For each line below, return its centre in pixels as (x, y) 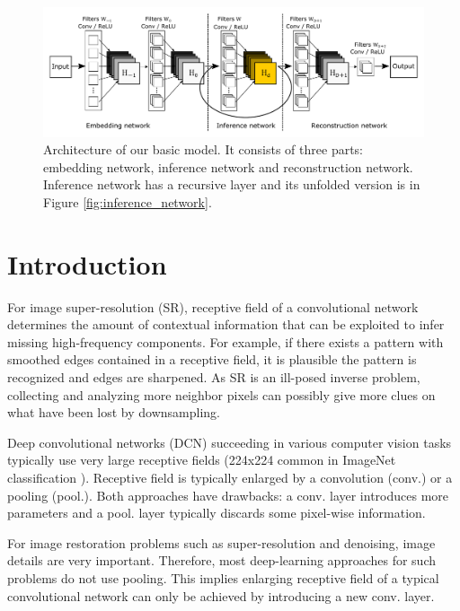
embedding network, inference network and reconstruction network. (228, 166)
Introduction (87, 263)
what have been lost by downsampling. (114, 412)
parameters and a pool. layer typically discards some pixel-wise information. (217, 513)
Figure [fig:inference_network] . (128, 201)
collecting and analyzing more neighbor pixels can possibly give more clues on (221, 394)
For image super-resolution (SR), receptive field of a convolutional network (213, 306)
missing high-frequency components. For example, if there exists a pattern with (226, 341)
